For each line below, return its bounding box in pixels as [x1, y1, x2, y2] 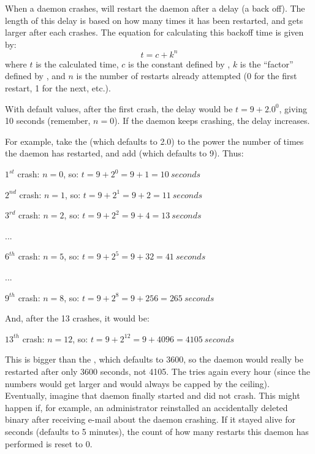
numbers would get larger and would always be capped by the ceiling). [5, 377, 270, 390]
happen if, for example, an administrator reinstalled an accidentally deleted [5, 401, 288, 414]
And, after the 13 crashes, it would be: [5, 312, 150, 325]
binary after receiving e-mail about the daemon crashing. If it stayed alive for [5, 413, 296, 426]
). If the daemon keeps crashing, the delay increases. [114, 114, 310, 127]
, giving [279, 102, 307, 115]
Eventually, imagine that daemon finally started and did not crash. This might [5, 389, 300, 402]
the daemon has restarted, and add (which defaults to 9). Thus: [5, 147, 244, 160]
